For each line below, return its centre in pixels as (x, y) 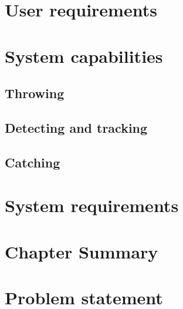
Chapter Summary (82, 251)
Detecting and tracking (76, 127)
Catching (33, 162)
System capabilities (84, 56)
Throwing (35, 93)
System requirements (92, 205)
